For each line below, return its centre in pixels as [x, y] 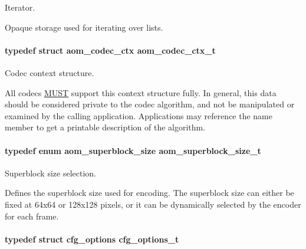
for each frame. [32, 216]
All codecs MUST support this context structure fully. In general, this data [141, 92]
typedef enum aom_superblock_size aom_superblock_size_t [133, 150]
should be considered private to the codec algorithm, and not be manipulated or [150, 104]
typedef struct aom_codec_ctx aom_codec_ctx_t [110, 50]
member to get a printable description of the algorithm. [105, 127]
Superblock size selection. [50, 173]
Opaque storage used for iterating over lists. [84, 27]
